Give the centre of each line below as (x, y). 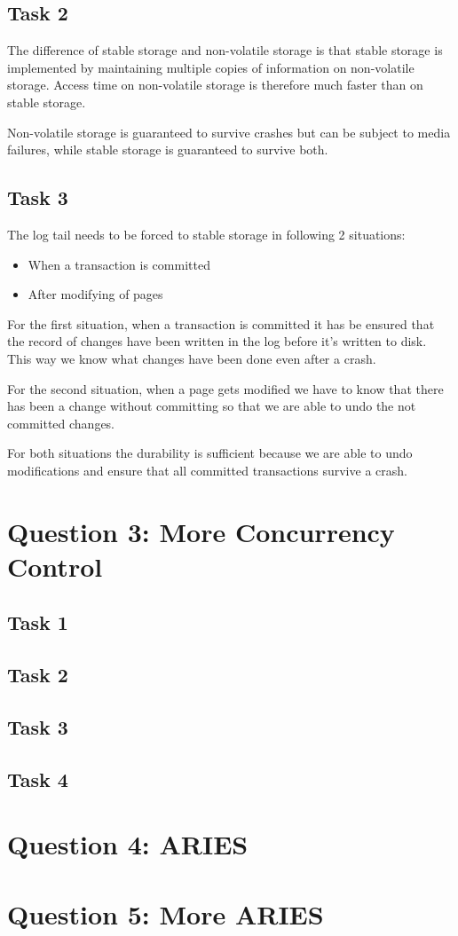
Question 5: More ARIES (166, 913)
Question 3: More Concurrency (201, 531)
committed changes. (61, 423)
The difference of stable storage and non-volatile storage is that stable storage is (225, 50)
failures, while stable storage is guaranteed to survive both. (168, 149)
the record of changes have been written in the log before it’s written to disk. (217, 341)
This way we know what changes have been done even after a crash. (192, 358)
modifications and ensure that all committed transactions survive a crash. (207, 470)
